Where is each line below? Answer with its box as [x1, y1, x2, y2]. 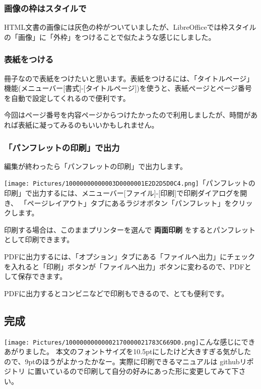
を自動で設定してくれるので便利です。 [4, 92, 130, 103]
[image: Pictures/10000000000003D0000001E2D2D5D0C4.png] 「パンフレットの [4, 178, 255, 188]
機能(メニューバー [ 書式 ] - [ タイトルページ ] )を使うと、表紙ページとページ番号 [4, 83, 252, 93]
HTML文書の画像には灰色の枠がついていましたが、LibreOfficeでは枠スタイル [4, 22, 256, 32]
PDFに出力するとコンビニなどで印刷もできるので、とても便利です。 [4, 288, 229, 298]
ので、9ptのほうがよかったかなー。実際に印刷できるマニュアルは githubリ [4, 356, 247, 366]
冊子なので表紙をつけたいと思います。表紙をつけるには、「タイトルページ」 [4, 73, 254, 83]
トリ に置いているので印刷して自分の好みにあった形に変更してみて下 [11, 366, 239, 376]
